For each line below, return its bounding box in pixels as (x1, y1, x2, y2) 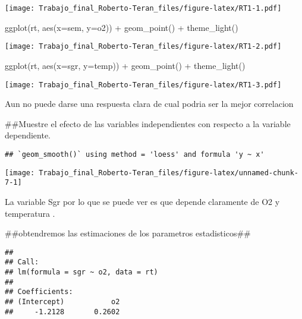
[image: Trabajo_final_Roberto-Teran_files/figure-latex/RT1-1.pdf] (5, 4, 282, 12)
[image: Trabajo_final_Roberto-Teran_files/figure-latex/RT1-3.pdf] (5, 80, 282, 89)
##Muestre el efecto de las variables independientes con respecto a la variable (5, 117, 291, 130)
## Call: (5, 258, 39, 267)
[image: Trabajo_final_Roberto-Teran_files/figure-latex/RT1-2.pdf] (5, 42, 282, 51)
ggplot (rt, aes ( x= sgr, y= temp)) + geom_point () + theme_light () (5, 59, 246, 71)
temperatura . (5, 207, 55, 219)
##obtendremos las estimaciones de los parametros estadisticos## (5, 227, 251, 239)
